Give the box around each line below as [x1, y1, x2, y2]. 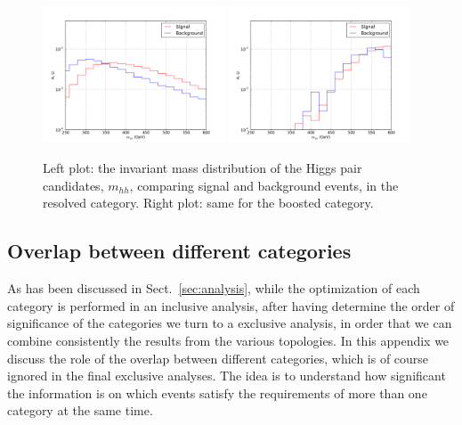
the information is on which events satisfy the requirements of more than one [7, 383, 427, 402]
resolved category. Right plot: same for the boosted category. [43, 193, 374, 212]
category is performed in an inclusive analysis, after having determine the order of [7, 296, 455, 315]
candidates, [43, 176, 104, 194]
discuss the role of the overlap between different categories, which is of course [7, 348, 429, 367]
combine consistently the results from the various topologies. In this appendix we [7, 331, 450, 349]
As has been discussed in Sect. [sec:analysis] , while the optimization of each [7, 279, 420, 298]
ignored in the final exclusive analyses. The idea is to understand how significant [7, 366, 446, 385]
